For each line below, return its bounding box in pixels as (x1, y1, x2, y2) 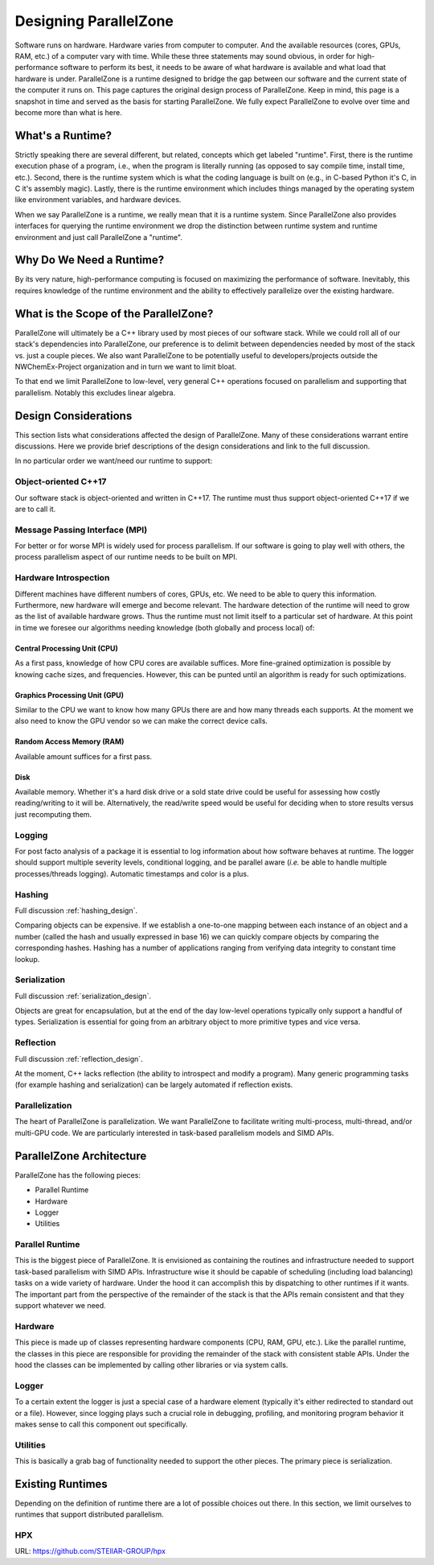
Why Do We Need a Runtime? (14, 254, 165, 267)
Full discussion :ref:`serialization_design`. (14, 991, 152, 1001)
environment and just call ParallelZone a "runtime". (14, 232, 182, 242)
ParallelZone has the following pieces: (14, 1170, 141, 1179)
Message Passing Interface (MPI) (14, 524, 148, 535)
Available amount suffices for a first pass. (14, 751, 153, 761)
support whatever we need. (14, 1301, 106, 1311)
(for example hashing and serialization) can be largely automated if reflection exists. (14, 1080, 293, 1090)
